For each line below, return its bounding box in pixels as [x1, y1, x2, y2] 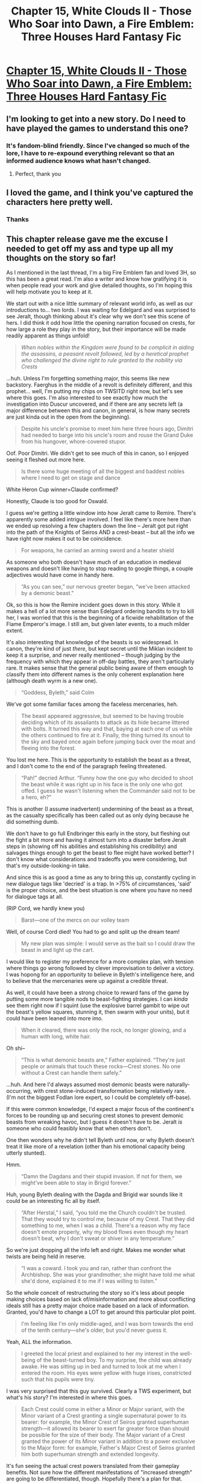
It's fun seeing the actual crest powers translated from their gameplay [6, 1462, 180, 1469]
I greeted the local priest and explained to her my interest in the [21, 1350, 179, 1357]
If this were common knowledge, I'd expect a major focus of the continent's [6, 1106, 194, 1112]
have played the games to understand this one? [6, 123, 189, 134]
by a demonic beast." [21, 590, 74, 596]
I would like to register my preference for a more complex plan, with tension [6, 958, 194, 965]
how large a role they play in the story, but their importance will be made [6, 325, 186, 333]
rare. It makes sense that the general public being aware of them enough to [6, 664, 194, 671]
